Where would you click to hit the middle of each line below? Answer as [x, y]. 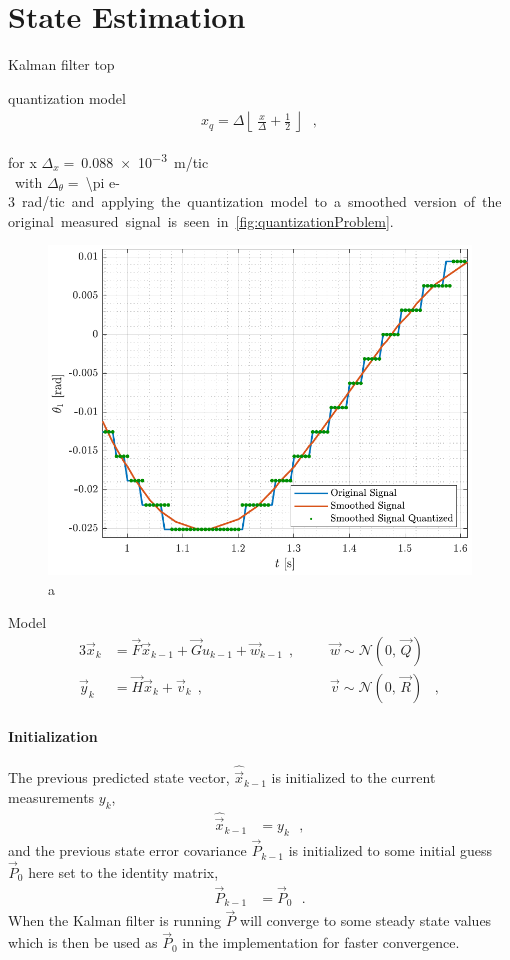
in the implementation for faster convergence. [321, 942]
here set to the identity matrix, [123, 871]
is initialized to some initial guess [390, 850]
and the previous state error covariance [127, 850]
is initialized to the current [353, 777]
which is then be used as [83, 942]
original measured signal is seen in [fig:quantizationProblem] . [201, 220]
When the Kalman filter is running [114, 920]
